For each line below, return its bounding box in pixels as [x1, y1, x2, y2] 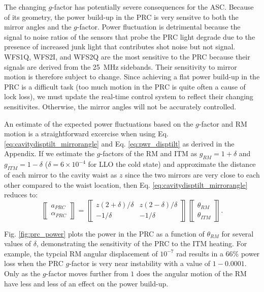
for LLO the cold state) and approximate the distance [88, 159, 256, 169]
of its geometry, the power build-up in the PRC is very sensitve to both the [4, 11, 239, 22]
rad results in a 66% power [176, 248, 260, 258]
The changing [4, 2, 46, 12]
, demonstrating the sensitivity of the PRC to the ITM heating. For [36, 238, 247, 249]
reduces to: [4, 189, 38, 200]
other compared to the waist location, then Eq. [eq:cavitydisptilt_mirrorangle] [4, 179, 248, 190]
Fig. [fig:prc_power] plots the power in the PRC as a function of [4, 228, 205, 239]
